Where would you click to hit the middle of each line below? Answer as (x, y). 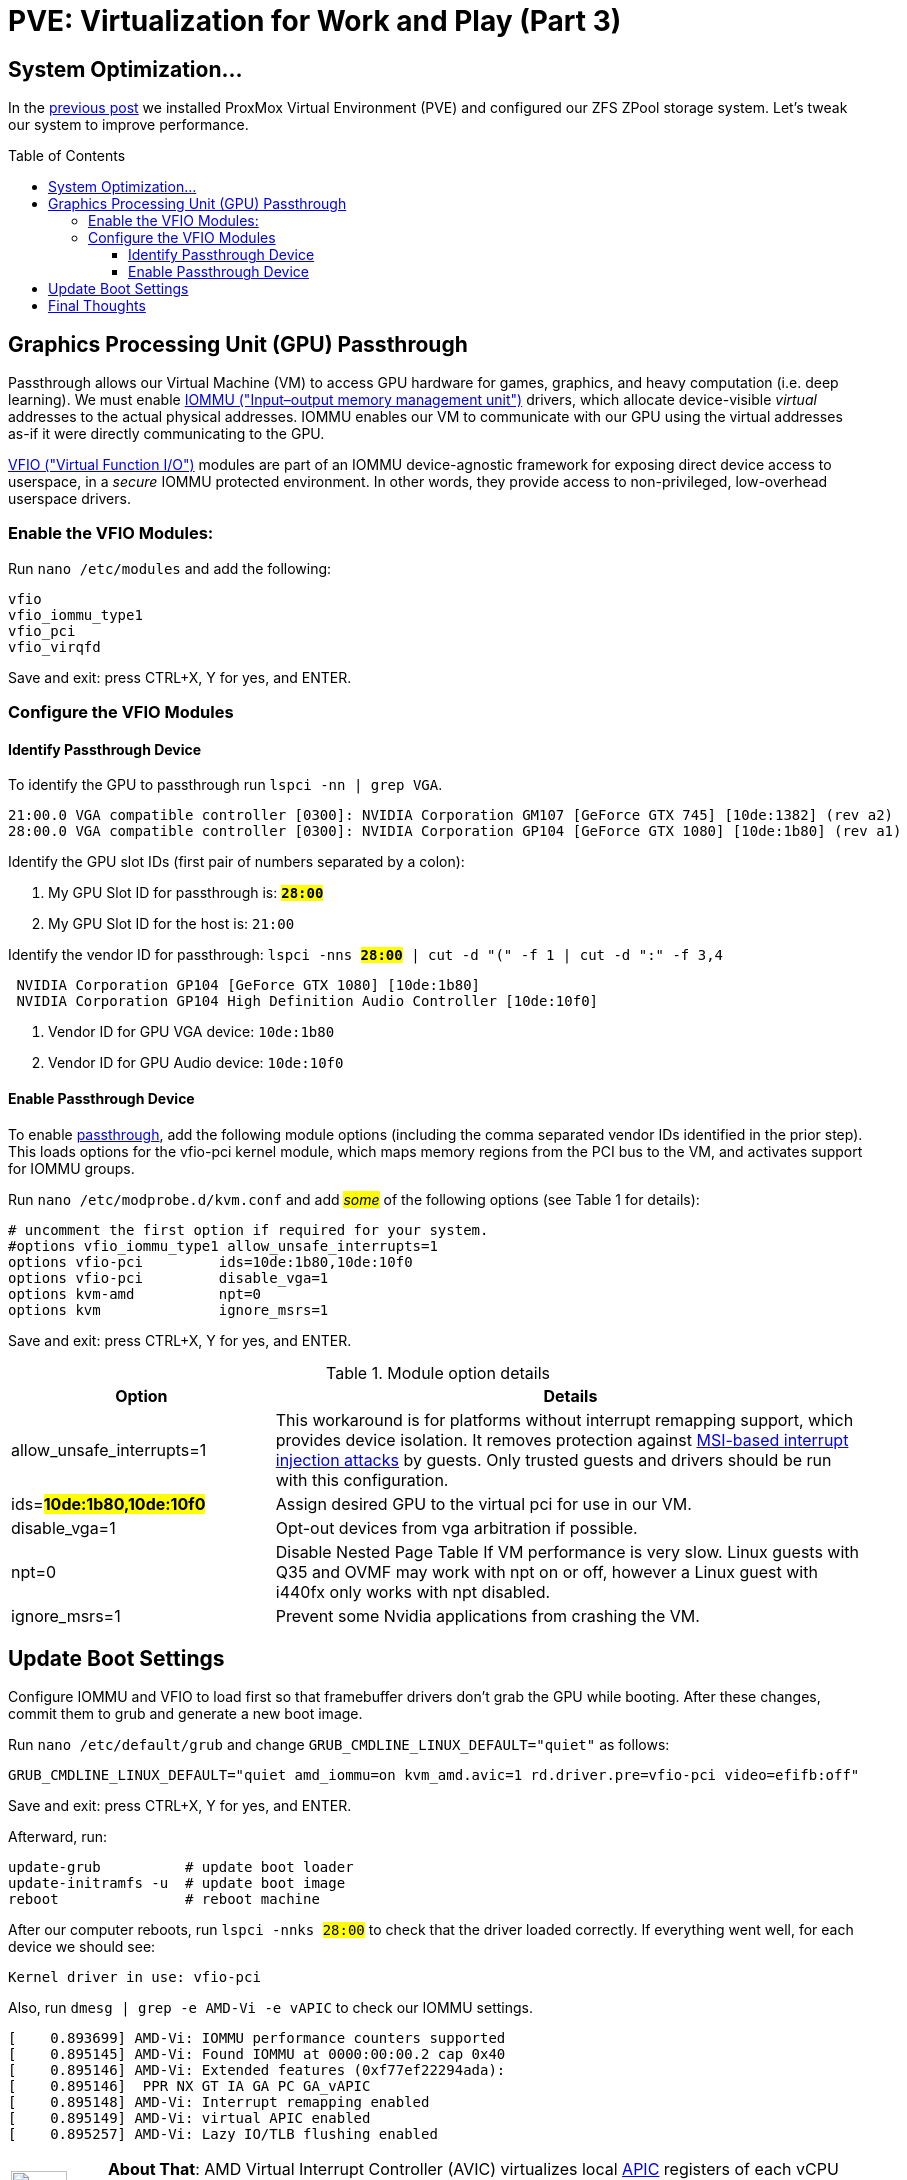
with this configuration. (362, 1479)
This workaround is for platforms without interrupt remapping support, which (564, 1419)
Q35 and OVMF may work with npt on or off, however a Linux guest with (546, 1571)
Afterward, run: (58, 1837)
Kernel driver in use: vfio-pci (134, 1977)
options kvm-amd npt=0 (134, 1293)
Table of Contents (67, 156)
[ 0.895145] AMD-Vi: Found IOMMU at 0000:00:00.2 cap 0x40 (257, 2054)
